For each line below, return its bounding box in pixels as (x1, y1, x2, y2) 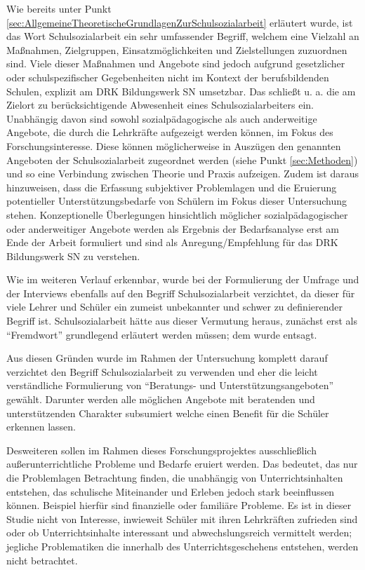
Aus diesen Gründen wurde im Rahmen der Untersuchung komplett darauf (6, 351, 328, 365)
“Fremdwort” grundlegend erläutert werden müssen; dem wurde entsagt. (6, 327, 317, 341)
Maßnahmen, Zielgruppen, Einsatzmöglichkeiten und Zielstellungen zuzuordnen (6, 42, 347, 57)
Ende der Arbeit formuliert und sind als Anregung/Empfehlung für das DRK (6, 235, 338, 250)
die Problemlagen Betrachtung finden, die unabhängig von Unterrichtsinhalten (6, 470, 343, 484)
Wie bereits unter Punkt (6, 1, 112, 15)
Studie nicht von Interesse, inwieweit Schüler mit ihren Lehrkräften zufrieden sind (6, 511, 358, 526)
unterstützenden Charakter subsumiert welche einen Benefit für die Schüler (6, 405, 329, 420)
